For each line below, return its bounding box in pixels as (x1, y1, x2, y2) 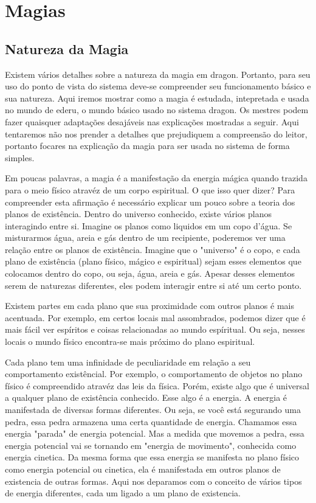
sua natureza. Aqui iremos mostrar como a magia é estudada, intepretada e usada (5, 91, 309, 104)
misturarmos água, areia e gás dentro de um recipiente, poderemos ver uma (5, 231, 286, 244)
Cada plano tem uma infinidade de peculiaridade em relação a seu (5, 355, 251, 368)
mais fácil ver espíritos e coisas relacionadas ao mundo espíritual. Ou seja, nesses (5, 323, 305, 336)
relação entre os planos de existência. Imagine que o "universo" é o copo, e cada (5, 243, 300, 255)
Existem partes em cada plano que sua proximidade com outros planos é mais (5, 299, 294, 312)
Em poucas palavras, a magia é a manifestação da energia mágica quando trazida (5, 172, 307, 184)
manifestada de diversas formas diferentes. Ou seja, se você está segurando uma (5, 403, 301, 416)
